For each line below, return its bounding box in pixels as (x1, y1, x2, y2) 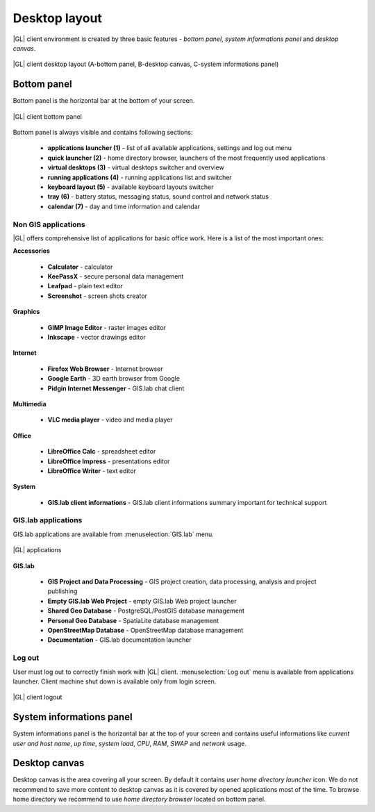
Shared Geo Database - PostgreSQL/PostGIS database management (47, 606, 244, 615)
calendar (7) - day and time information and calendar (47, 202, 201, 210)
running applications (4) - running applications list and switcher (47, 173, 232, 181)
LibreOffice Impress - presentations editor (47, 457, 170, 465)
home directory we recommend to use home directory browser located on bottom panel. (12, 795, 266, 804)
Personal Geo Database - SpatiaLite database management (47, 616, 219, 624)
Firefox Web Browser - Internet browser (47, 365, 163, 373)
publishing (47, 587, 78, 595)
